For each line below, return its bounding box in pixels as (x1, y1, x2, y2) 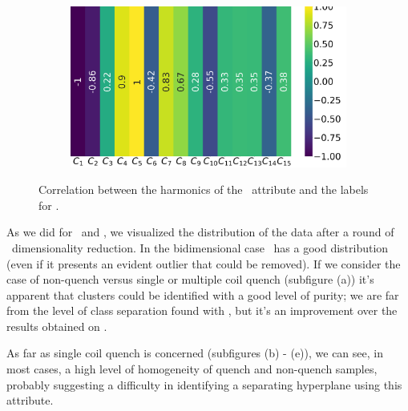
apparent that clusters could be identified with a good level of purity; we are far (6, 286, 399, 303)
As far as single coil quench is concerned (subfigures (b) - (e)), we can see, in (6, 345, 383, 361)
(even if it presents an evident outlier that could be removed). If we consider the (6, 255, 401, 272)
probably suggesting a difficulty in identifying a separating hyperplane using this (6, 376, 402, 393)
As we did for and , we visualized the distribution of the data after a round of (6, 224, 394, 240)
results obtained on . (6, 317, 107, 334)
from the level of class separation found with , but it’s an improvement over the (6, 302, 398, 319)
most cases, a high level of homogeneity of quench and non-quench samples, (6, 361, 378, 377)
